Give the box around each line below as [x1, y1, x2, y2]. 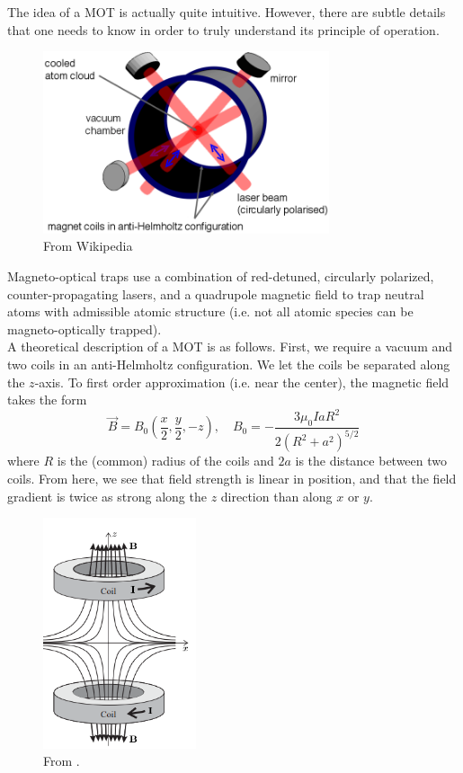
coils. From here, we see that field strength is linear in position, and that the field [7, 469, 457, 487]
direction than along [220, 486, 333, 505]
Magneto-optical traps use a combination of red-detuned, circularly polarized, [7, 266, 434, 285]
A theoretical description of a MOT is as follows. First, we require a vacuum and [7, 337, 453, 356]
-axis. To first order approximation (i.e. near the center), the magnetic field [34, 372, 450, 391]
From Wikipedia [43, 236, 133, 255]
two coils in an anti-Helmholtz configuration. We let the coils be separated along [7, 354, 450, 373]
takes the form [7, 390, 87, 409]
